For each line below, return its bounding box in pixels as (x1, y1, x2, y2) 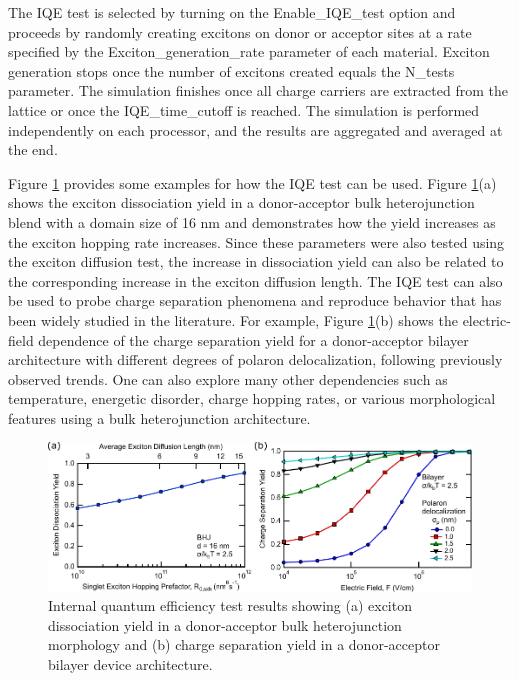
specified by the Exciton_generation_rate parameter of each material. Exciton (8, 41, 490, 62)
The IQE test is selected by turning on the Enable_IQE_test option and (8, 2, 456, 22)
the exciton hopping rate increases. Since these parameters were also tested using (8, 231, 505, 252)
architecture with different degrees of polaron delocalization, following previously (8, 349, 503, 370)
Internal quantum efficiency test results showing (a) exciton (48, 595, 412, 616)
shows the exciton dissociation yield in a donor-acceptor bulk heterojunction (8, 192, 475, 213)
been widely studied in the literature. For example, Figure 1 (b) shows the (8, 309, 458, 330)
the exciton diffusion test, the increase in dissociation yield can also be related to (8, 251, 504, 272)
